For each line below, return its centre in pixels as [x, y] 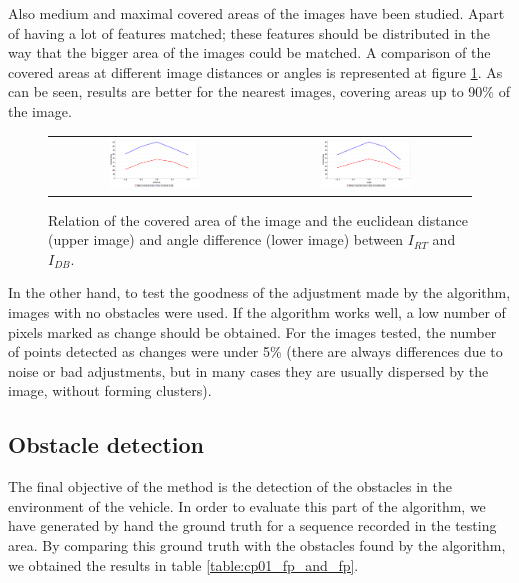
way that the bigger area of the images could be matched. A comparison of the [249, 52]
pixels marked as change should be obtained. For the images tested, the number [252, 331]
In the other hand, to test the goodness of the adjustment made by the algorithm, [259, 292]
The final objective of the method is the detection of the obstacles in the [230, 486]
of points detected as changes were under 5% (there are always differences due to [255, 351]
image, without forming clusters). [110, 390]
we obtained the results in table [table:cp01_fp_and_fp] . [183, 564]
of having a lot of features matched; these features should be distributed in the [249, 32]
